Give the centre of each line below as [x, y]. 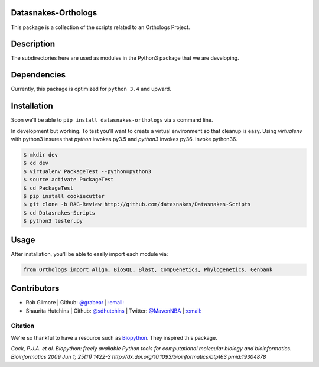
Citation [23, 326]
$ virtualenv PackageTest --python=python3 [87, 171]
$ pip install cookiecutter [64, 196]
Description [33, 44]
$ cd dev [36, 163]
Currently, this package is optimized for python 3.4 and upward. [91, 89]
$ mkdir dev [41, 155]
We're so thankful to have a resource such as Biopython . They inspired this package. [114, 337]
